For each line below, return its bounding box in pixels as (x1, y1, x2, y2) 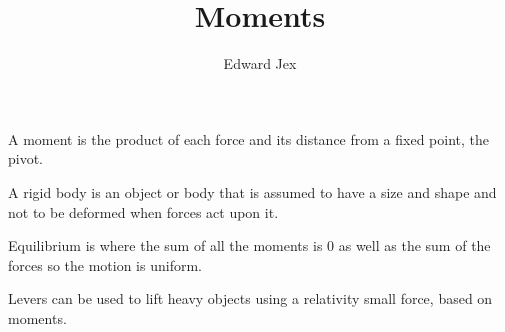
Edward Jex (223, 53, 297, 74)
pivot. (8, 148, 44, 169)
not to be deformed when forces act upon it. (8, 201, 279, 222)
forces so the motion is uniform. (8, 254, 202, 275)
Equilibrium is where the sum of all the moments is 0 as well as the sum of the (8, 235, 491, 256)
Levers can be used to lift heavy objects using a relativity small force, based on (8, 288, 493, 309)
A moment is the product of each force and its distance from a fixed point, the (8, 128, 489, 149)
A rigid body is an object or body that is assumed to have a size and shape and (8, 181, 497, 202)
